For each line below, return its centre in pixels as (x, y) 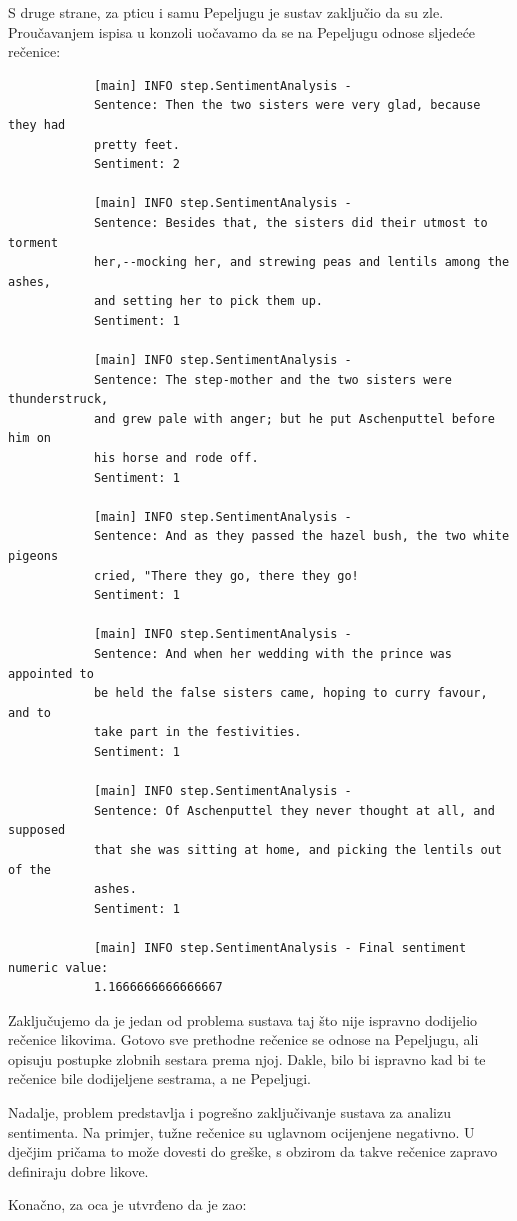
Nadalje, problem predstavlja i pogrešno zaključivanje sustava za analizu (230, 1112)
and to (29, 712)
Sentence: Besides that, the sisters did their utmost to (290, 222)
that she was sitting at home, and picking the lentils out (297, 849)
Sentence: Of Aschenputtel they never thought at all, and (294, 810)
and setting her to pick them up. (208, 301)
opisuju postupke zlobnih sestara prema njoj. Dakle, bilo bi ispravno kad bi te (247, 1058)
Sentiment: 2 (136, 164)
